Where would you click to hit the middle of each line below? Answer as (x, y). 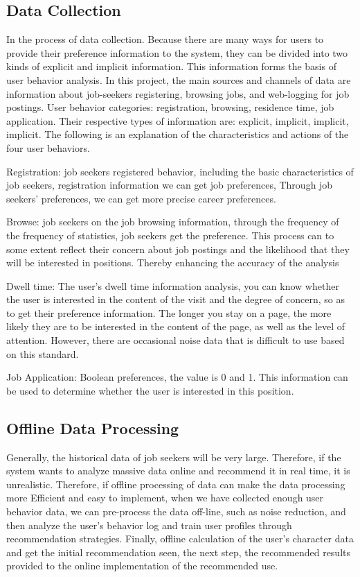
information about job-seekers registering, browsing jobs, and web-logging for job (178, 93)
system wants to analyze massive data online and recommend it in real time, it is (178, 471)
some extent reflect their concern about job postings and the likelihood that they (178, 249)
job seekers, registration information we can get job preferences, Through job (170, 185)
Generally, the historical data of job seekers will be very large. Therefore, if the (174, 457)
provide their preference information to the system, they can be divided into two (177, 52)
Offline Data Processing (93, 428)
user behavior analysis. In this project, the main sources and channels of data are (179, 79)
